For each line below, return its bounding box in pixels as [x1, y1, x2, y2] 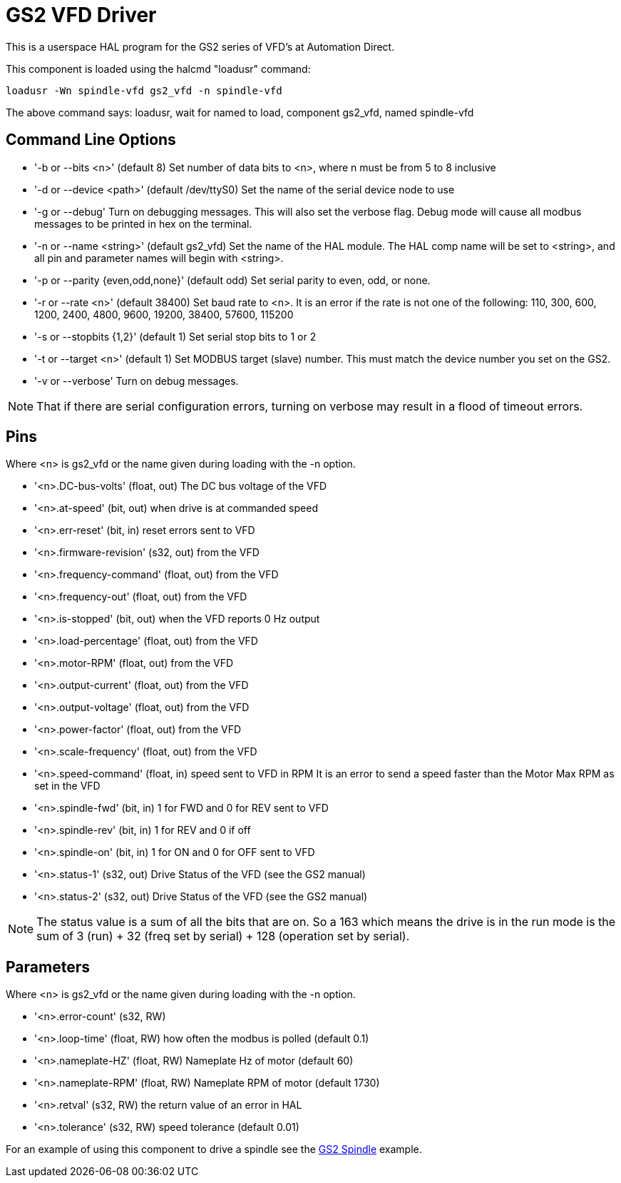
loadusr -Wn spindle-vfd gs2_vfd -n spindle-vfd [6, 84, 282, 96]
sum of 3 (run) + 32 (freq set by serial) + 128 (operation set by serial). [36, 929, 410, 944]
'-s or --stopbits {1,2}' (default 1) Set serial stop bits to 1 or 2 [34, 330, 317, 343]
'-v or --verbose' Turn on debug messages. [34, 374, 239, 387]
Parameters [6, 957, 90, 976]
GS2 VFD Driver [6, 3, 157, 27]
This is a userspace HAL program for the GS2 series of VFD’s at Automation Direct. [6, 40, 395, 53]
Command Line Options [6, 131, 176, 149]
